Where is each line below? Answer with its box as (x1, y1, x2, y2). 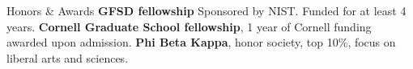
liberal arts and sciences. (6, 49, 129, 66)
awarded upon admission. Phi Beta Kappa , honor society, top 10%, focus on (6, 34, 396, 51)
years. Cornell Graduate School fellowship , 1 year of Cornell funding (6, 18, 372, 34)
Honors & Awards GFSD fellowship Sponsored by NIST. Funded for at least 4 (6, 2, 407, 18)
